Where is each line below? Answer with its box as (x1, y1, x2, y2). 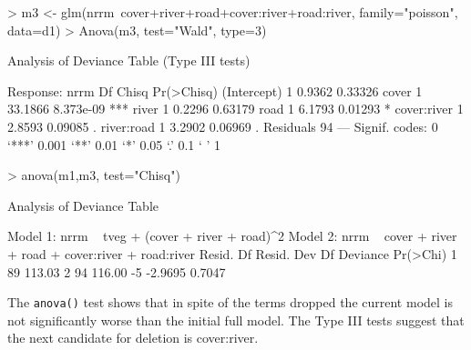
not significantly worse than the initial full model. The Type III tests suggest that (7, 310, 465, 329)
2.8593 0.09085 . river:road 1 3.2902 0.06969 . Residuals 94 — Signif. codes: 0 (7, 116, 438, 135)
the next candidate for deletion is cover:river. (7, 328, 259, 347)
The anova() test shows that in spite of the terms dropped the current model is (7, 293, 453, 312)
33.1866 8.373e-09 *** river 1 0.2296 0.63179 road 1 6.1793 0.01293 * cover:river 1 (7, 99, 464, 118)
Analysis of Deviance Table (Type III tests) (7, 51, 251, 70)
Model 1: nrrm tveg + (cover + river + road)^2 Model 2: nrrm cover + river (7, 226, 457, 245)
